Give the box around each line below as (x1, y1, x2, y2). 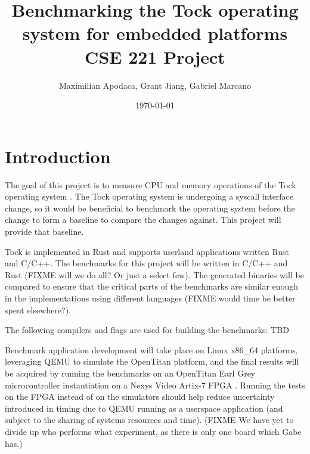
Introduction (5, 144, 111, 168)
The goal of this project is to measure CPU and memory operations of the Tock (5, 178, 296, 191)
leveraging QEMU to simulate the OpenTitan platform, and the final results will (5, 355, 299, 368)
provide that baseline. (5, 225, 84, 237)
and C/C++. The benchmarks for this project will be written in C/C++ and (5, 257, 288, 269)
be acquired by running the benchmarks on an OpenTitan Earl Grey (5, 366, 256, 379)
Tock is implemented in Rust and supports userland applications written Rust (5, 245, 290, 257)
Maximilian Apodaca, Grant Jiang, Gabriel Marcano (58, 79, 252, 91)
